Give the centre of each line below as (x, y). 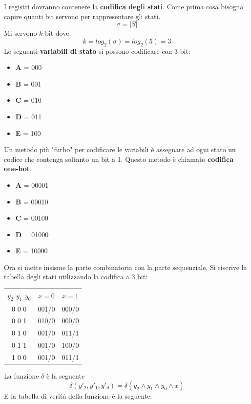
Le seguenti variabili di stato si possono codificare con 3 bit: (97, 51)
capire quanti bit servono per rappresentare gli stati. (82, 16)
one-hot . (18, 168)
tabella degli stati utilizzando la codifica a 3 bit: (76, 277)
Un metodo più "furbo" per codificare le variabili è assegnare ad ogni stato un (120, 149)
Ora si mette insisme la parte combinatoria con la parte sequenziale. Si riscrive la (125, 267)
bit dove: (58, 33)
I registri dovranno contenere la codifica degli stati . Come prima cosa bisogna (124, 6)
